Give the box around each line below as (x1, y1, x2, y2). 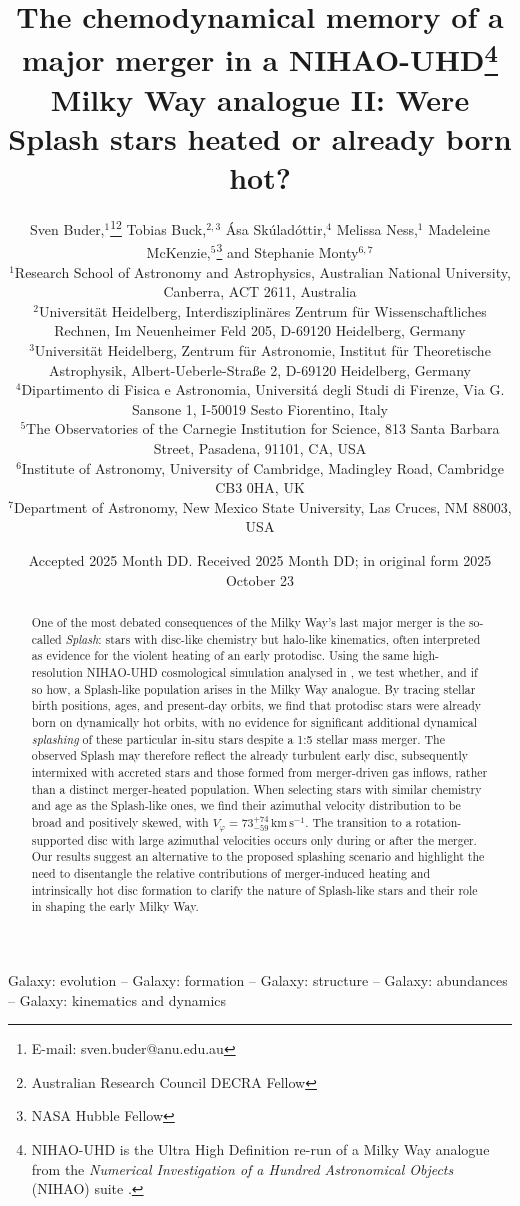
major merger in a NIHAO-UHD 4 (22, 35, 498, 80)
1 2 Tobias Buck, (110, 216, 207, 239)
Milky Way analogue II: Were (50, 78, 470, 119)
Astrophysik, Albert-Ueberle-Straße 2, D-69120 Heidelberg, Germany (49, 359, 471, 380)
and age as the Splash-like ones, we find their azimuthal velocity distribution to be (31, 797, 461, 814)
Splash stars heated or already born (8, 118, 512, 159)
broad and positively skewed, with (31, 813, 209, 830)
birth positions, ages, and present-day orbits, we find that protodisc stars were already (31, 697, 482, 714)
